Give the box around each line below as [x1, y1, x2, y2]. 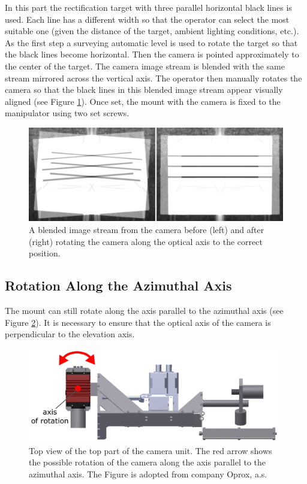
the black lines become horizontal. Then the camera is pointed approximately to [5, 48, 299, 60]
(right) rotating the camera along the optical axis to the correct [29, 235, 263, 247]
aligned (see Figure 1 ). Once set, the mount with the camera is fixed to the [5, 95, 281, 107]
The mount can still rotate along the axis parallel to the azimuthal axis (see [5, 304, 284, 317]
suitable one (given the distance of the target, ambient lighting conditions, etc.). [5, 25, 299, 37]
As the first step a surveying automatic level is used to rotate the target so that [5, 36, 298, 49]
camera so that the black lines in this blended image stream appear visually [5, 83, 283, 96]
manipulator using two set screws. [5, 107, 130, 119]
